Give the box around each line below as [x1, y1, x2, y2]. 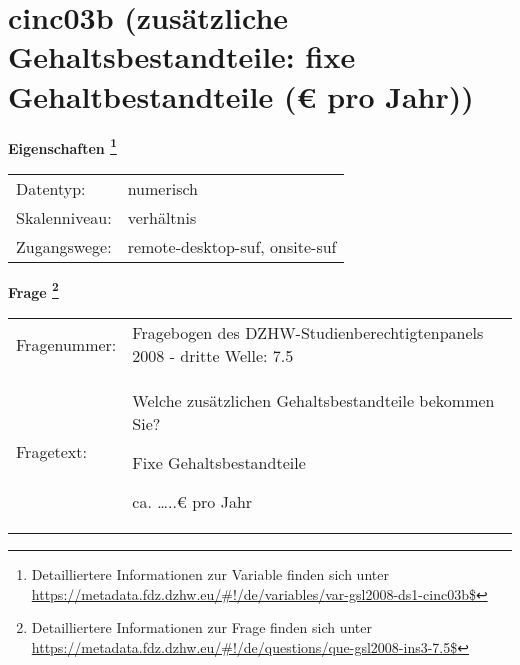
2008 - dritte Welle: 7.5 [132, 344, 294, 367]
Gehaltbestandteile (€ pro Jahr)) [8, 75, 474, 116]
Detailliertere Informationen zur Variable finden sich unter [31, 564, 389, 584]
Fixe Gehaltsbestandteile [132, 451, 306, 474]
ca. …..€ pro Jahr [132, 490, 253, 513]
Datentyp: [16, 176, 86, 200]
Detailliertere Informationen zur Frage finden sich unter [31, 617, 373, 638]
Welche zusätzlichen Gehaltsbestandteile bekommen [132, 389, 495, 412]
